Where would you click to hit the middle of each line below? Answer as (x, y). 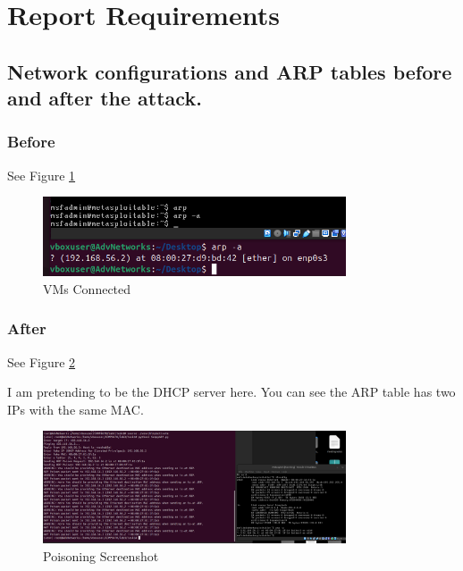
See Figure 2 (42, 361)
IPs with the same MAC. (76, 409)
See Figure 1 (42, 175)
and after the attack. (105, 98)
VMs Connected (87, 288)
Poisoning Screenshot (101, 555)
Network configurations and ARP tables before (230, 71)
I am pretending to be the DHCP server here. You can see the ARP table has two (231, 392)
